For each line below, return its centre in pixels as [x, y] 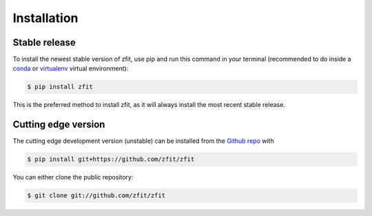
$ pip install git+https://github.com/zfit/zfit [111, 159]
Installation [45, 18]
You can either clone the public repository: [73, 177]
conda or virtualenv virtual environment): [71, 68]
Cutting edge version [59, 125]
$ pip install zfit [60, 87]
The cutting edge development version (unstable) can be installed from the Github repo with [144, 141]
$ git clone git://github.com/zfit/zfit [96, 196]
